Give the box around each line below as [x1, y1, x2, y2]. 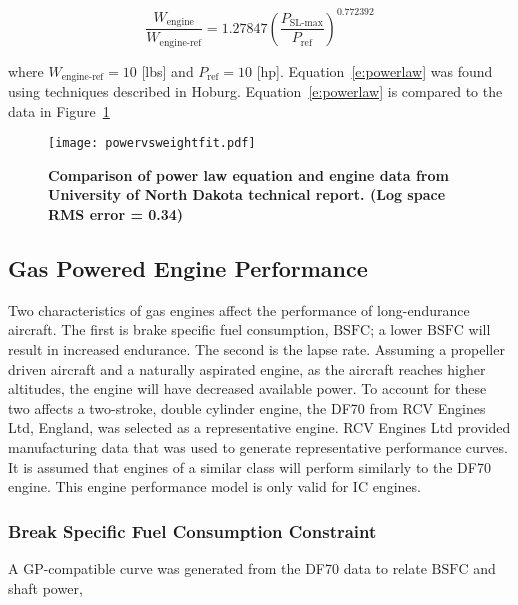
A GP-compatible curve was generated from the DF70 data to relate [8, 557, 427, 578]
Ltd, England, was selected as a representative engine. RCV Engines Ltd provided [8, 417, 511, 438]
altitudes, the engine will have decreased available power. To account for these [8, 378, 487, 399]
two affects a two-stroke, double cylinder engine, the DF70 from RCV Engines [8, 397, 486, 418]
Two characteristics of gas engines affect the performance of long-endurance [8, 299, 470, 320]
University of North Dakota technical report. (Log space [48, 184, 446, 205]
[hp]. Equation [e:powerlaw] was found [256, 60, 493, 81]
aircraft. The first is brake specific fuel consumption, [8, 319, 329, 340]
